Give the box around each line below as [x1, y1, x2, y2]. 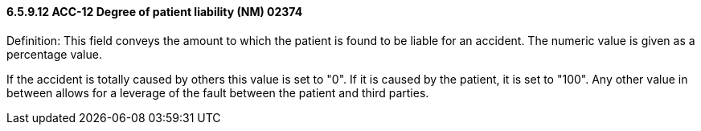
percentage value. [6, 47, 102, 61]
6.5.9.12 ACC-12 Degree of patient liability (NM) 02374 [6, 5, 303, 18]
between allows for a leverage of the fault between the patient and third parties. [6, 85, 429, 100]
